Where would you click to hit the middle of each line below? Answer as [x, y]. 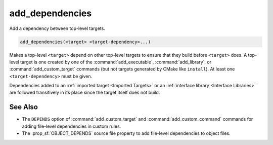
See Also [24, 107]
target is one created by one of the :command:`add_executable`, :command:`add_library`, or [116, 62]
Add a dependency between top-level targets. [57, 28]
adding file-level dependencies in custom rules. [72, 126]
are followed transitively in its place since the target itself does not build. [85, 93]
